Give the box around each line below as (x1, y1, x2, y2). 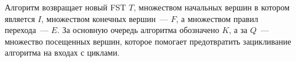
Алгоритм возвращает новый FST (5, 1, 127, 13)
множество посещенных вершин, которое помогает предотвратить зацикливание (5, 35, 291, 47)
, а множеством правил (176, 12, 258, 24)
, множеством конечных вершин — (41, 12, 168, 24)
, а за (229, 24, 248, 36)
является (5, 12, 35, 24)
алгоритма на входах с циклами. (5, 46, 120, 59)
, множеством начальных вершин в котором (134, 1, 290, 13)
